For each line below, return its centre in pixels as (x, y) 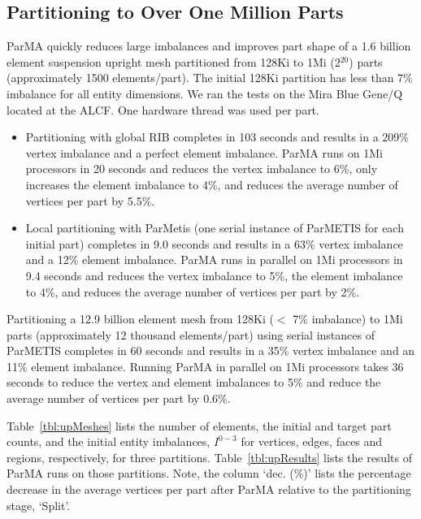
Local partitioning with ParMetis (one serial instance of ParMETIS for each (215, 228)
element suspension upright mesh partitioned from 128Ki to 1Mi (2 (174, 61)
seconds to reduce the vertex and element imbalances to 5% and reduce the (194, 382)
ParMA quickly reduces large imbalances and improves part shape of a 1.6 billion (209, 46)
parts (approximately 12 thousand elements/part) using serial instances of (191, 334)
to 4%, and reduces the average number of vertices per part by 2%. (193, 291)
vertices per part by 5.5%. (90, 200)
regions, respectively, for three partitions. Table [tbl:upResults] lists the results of (209, 457)
